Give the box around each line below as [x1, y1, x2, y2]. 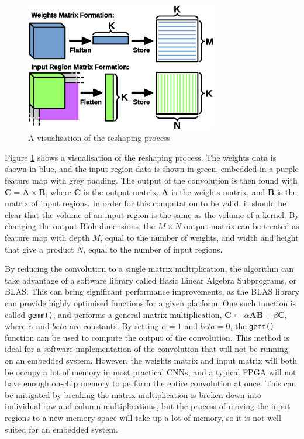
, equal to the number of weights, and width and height [100, 231, 299, 243]
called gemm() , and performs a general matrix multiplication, [5, 308, 222, 320]
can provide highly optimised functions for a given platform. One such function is [5, 296, 296, 309]
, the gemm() [230, 320, 275, 332]
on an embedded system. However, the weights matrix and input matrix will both [5, 354, 298, 367]
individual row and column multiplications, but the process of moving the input [5, 400, 291, 412]
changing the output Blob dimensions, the [5, 220, 156, 232]
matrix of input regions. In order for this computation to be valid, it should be [5, 197, 286, 209]
